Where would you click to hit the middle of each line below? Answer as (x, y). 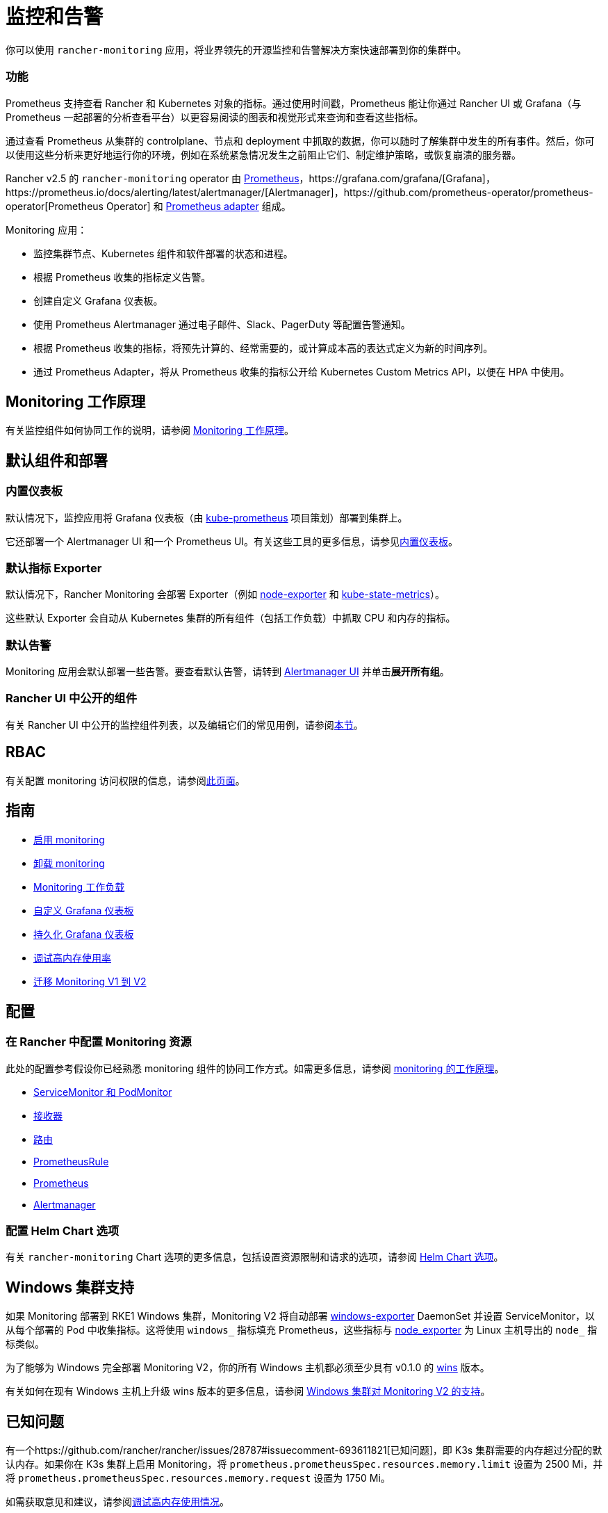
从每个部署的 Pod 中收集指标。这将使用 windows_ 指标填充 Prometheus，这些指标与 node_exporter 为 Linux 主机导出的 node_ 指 (302, 1330)
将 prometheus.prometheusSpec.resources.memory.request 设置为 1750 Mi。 (198, 1478)
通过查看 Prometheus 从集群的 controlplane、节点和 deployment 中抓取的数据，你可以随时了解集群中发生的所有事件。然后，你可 (300, 140)
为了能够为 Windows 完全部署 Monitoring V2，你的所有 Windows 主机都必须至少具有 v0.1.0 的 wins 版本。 (248, 1368)
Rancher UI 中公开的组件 (72, 698)
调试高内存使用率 (72, 957)
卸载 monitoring (69, 863)
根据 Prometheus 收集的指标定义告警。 (122, 277)
